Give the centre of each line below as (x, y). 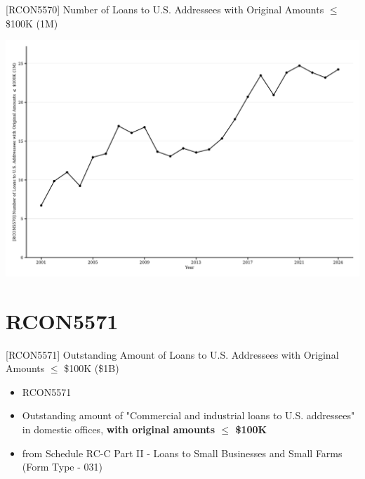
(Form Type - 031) (62, 467)
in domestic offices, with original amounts (118, 429)
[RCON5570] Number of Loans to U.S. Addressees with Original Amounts (165, 9)
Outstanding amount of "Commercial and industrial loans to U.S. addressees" (188, 415)
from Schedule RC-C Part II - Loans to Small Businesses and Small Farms (182, 453)
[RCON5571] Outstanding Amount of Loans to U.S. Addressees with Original (172, 354)
